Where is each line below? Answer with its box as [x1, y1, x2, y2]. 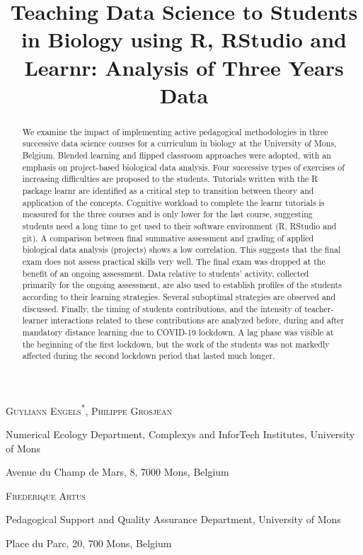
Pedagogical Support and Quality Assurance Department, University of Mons [6, 512, 341, 527]
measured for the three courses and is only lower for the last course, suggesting [22, 208, 313, 220]
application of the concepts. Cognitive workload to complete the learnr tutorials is [22, 196, 325, 208]
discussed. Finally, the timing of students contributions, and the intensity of [22, 302, 302, 314]
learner [22, 314, 48, 326]
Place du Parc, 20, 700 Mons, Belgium [6, 536, 172, 551]
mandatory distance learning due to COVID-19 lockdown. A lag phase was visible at [22, 326, 334, 338]
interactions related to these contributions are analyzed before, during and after [50, 314, 345, 326]
